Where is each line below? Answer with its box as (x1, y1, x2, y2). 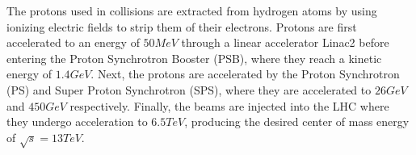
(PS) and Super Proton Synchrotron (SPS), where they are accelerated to (6, 81, 372, 98)
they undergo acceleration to (6, 113, 148, 130)
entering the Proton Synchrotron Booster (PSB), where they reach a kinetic (6, 49, 382, 66)
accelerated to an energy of (6, 34, 140, 51)
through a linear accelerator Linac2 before (181, 34, 389, 51)
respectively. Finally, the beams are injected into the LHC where (69, 97, 389, 114)
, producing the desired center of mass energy (184, 113, 410, 130)
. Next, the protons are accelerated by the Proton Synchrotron (90, 65, 400, 82)
